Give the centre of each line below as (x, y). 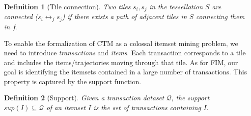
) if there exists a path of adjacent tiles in (125, 16)
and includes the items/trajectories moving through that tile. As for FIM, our (121, 62)
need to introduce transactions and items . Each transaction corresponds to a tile (125, 53)
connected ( (21, 16)
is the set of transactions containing (147, 107)
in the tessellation (176, 6)
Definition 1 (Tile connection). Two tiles (67, 6)
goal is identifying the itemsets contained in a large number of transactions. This (125, 72)
